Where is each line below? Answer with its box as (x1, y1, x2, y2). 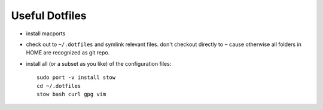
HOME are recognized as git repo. (26, 49, 110, 56)
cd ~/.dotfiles (36, 82, 81, 89)
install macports (26, 30, 66, 37)
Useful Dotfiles (11, 9, 87, 22)
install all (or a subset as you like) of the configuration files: (26, 60, 172, 67)
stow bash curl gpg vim (36, 90, 106, 97)
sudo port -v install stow (36, 74, 116, 81)
